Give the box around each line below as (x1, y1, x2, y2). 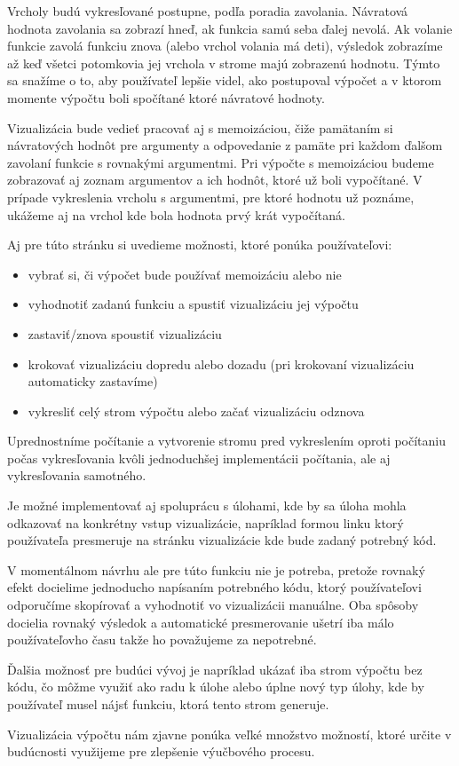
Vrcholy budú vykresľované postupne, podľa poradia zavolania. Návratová (7, 2, 408, 20)
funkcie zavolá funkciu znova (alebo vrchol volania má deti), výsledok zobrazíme (7, 36, 443, 55)
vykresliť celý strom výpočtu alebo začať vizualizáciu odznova (28, 401, 365, 420)
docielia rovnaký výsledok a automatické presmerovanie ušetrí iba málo (7, 612, 394, 631)
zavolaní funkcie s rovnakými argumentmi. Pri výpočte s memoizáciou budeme (7, 153, 434, 171)
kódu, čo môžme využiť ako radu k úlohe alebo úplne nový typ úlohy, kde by (7, 677, 424, 696)
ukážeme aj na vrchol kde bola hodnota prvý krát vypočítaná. (7, 205, 345, 224)
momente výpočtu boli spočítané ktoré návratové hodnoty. (7, 88, 325, 107)
